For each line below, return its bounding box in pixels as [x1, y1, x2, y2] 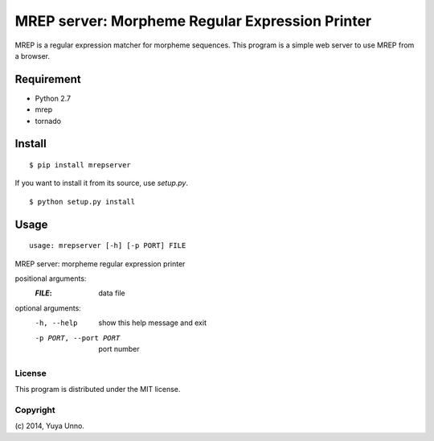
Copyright [14, 404, 55, 415]
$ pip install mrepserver [29, 161, 132, 170]
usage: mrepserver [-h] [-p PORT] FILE [29, 241, 186, 250]
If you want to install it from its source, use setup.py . [14, 178, 189, 188]
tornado [35, 116, 62, 126]
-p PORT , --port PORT [35, 333, 121, 342]
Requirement [14, 72, 82, 86]
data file [98, 288, 126, 298]
